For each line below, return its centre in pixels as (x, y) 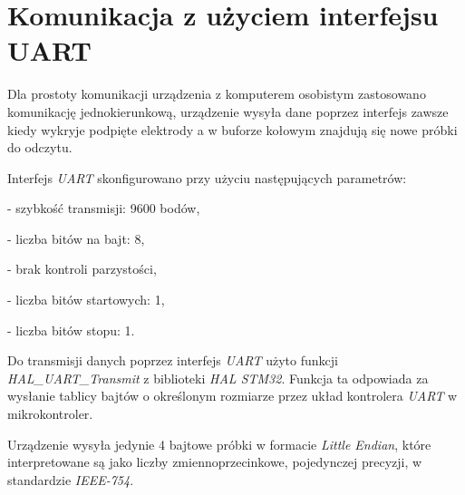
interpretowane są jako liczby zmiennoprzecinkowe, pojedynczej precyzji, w (215, 462)
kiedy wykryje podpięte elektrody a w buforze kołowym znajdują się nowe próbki (232, 129)
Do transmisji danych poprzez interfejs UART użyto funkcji (173, 360)
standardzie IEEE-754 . (71, 479)
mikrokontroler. (50, 414)
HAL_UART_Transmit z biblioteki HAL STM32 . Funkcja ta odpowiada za (218, 378)
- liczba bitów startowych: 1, (86, 300)
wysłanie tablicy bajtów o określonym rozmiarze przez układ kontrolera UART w (232, 396)
